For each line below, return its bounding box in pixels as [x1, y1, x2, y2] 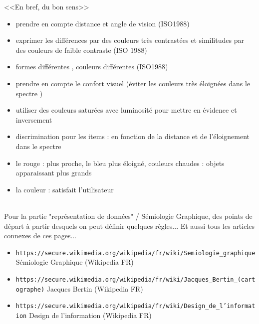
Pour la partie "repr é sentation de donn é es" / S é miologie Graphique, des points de [4, 210, 253, 221]
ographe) [15, 286, 45, 293]
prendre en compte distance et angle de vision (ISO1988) [15, 18, 190, 28]
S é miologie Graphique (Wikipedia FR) [15, 257, 134, 267]
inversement [15, 114, 52, 125]
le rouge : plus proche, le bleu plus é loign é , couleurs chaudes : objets [15, 158, 225, 168]
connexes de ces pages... [4, 230, 77, 241]
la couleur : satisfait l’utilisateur [15, 184, 114, 194]
